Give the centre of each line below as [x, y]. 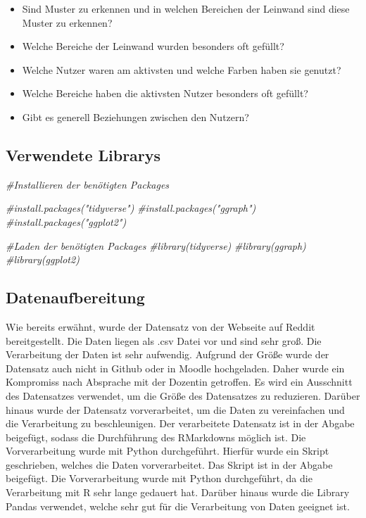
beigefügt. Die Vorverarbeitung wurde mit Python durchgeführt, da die [159, 478]
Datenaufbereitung [75, 297]
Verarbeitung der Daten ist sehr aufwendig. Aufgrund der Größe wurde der [168, 354]
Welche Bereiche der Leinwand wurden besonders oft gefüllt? [153, 46]
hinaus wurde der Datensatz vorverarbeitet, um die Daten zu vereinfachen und [175, 409]
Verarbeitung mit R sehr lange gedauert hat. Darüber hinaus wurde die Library [178, 492]
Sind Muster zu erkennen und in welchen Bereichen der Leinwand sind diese [186, 8]
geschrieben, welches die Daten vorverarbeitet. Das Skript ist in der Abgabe [169, 464]
